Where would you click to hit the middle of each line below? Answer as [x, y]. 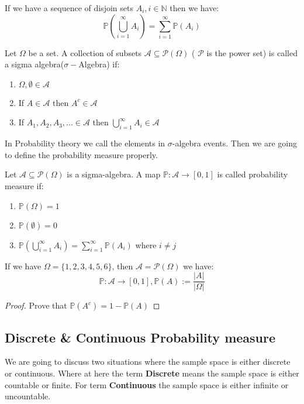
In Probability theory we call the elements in [85, 143]
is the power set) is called [252, 52]
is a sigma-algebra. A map [114, 174]
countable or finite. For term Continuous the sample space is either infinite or [147, 384]
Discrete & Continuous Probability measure [140, 337]
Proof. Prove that [36, 305]
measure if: [24, 185]
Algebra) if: [99, 64]
